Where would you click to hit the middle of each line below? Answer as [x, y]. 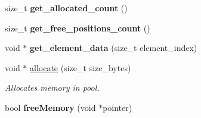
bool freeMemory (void [50, 107]
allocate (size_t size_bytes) [81, 67]
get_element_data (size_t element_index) [114, 48]
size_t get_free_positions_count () [78, 28]
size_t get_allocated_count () [66, 8]
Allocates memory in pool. [52, 87]
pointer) [117, 107]
